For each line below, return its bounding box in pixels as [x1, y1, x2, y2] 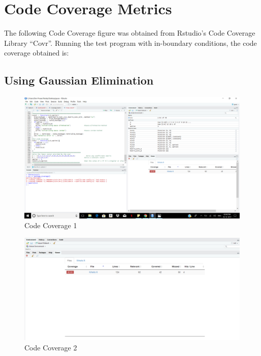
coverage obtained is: [4, 47, 69, 58]
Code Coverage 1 [24, 220, 77, 231]
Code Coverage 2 [24, 342, 77, 352]
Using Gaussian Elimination [4, 72, 154, 88]
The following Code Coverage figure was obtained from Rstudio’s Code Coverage [4, 28, 255, 38]
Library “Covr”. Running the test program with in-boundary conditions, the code [4, 37, 257, 48]
